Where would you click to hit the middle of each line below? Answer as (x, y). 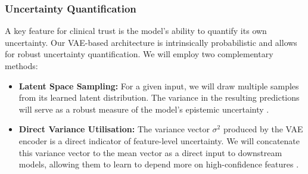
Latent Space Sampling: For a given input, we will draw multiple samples (159, 86)
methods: (21, 66)
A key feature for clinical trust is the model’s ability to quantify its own (136, 31)
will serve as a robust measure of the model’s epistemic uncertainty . (144, 109)
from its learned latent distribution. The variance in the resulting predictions (159, 97)
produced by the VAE (263, 129)
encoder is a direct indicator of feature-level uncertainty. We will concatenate (159, 140)
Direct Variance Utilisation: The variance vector (114, 129)
